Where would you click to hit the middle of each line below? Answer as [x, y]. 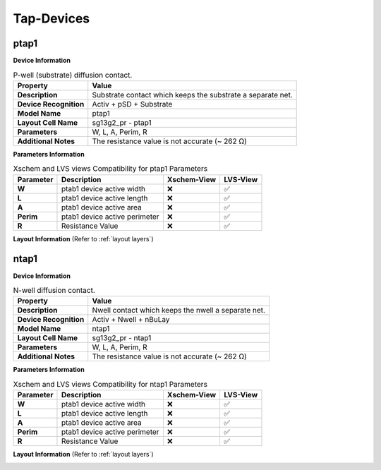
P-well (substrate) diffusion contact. [73, 75]
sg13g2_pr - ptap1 [122, 122]
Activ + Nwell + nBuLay [131, 320]
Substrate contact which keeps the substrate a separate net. [192, 95]
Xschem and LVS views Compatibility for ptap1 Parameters [110, 169]
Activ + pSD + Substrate [132, 104]
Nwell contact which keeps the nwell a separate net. [179, 311]
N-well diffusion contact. [54, 291]
